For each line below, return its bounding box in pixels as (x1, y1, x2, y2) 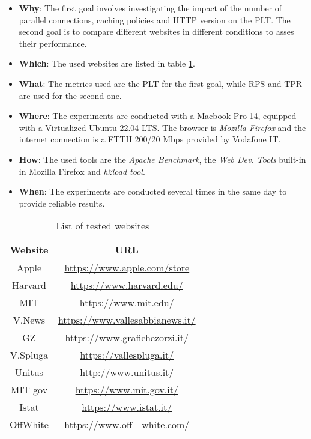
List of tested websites (56, 219, 149, 233)
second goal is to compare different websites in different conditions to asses (19, 25, 294, 38)
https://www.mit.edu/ (79, 295, 174, 310)
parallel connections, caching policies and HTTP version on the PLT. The (19, 13, 291, 26)
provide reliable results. (19, 196, 105, 209)
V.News (13, 313, 46, 327)
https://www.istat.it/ (82, 400, 172, 414)
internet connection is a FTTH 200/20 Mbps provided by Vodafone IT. (19, 133, 281, 145)
